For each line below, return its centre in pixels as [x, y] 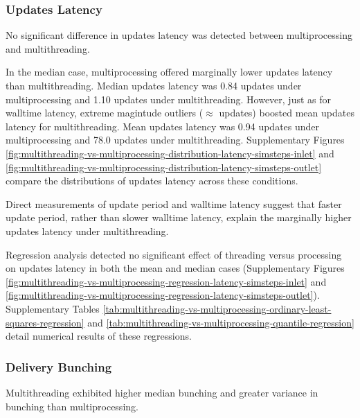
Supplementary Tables [53, 308]
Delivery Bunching [59, 366]
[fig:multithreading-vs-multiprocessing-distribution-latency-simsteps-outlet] [164, 167]
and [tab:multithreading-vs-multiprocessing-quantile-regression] [221, 322]
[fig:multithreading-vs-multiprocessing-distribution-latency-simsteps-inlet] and [170, 153]
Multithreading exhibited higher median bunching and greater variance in [162, 392]
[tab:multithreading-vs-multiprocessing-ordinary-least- [217, 308]
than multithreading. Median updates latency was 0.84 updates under [154, 85]
